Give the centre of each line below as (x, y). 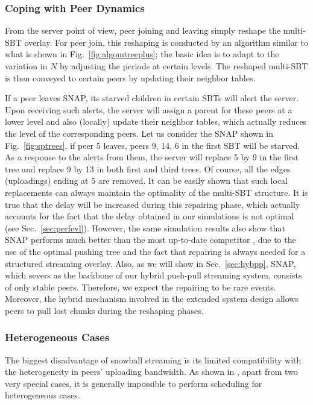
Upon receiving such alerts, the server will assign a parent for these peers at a (149, 109)
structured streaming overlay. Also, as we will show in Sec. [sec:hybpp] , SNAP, (150, 263)
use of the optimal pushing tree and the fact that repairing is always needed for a (155, 251)
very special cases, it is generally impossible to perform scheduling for (134, 383)
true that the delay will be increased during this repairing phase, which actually (153, 204)
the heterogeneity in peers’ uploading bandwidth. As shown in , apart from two (151, 372)
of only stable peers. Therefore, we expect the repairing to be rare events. (141, 287)
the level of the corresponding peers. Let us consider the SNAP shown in (139, 133)
